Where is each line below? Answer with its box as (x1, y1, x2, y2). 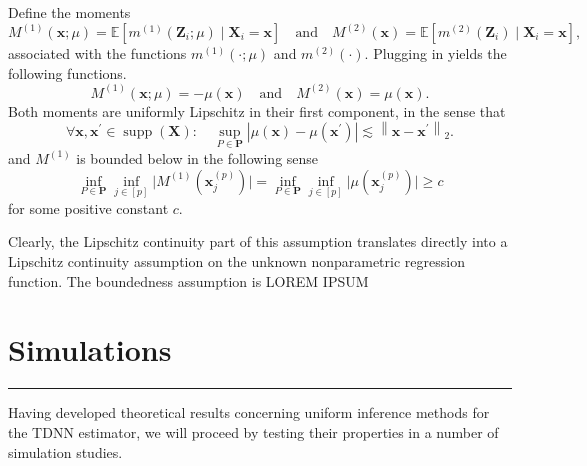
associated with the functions (8, 43, 187, 64)
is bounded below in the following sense (76, 147, 319, 168)
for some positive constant (8, 197, 169, 218)
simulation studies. (8, 441, 123, 462)
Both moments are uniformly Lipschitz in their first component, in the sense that (8, 100, 506, 121)
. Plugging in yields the (364, 43, 507, 64)
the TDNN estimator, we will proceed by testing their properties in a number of (8, 421, 499, 442)
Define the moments (8, 2, 131, 22)
